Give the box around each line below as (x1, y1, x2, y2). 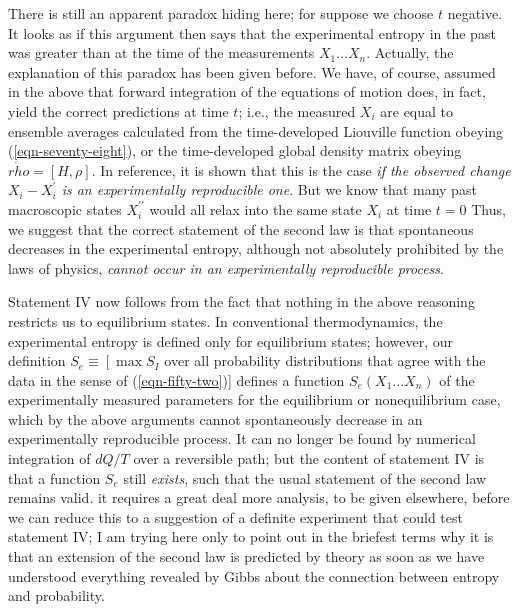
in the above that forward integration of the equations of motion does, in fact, (8, 81, 486, 102)
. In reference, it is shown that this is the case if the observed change (91, 159, 511, 180)
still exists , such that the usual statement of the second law (123, 467, 487, 488)
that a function (8, 467, 101, 488)
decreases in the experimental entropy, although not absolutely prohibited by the (8, 238, 504, 259)
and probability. (8, 585, 105, 606)
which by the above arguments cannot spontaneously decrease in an (8, 408, 423, 429)
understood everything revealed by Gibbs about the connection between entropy (8, 565, 500, 586)
